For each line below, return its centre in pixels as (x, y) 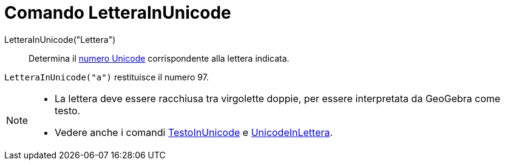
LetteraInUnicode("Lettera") (60, 39)
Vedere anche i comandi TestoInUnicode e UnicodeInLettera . (194, 132)
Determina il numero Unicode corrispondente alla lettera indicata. (159, 58)
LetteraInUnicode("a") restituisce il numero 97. (107, 77)
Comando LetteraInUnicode (118, 13)
